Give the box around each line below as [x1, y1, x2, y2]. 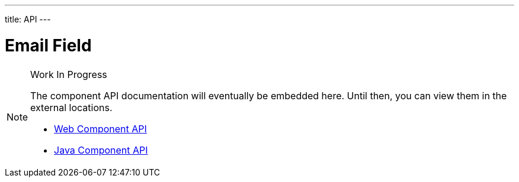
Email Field [5, 35, 92, 56]
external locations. [30, 101, 113, 113]
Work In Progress [30, 68, 107, 80]
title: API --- [5, 14, 51, 24]
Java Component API [54, 144, 148, 156]
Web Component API [54, 122, 147, 135]
